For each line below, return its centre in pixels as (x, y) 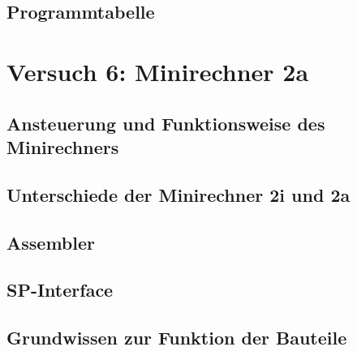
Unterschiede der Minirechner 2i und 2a (178, 194)
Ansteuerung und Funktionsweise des (166, 123)
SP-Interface (60, 290)
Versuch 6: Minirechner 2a (158, 71)
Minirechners (63, 146)
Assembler (51, 242)
